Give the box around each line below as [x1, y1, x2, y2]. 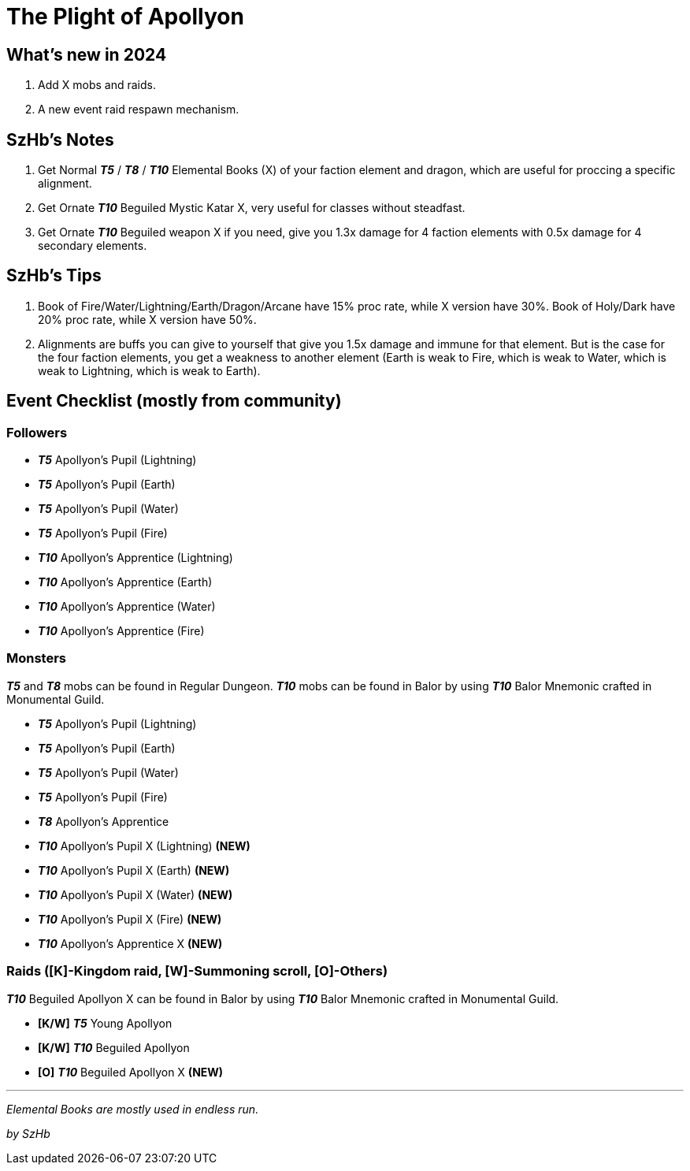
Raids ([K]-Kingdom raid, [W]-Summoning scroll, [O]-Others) [6, 963, 388, 980]
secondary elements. [38, 239, 147, 253]
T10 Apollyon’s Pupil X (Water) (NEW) [38, 887, 233, 901]
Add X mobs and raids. [38, 78, 156, 92]
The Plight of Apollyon [6, 3, 244, 30]
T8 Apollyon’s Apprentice [38, 814, 169, 828]
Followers [6, 424, 68, 441]
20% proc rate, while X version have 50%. [38, 312, 257, 326]
